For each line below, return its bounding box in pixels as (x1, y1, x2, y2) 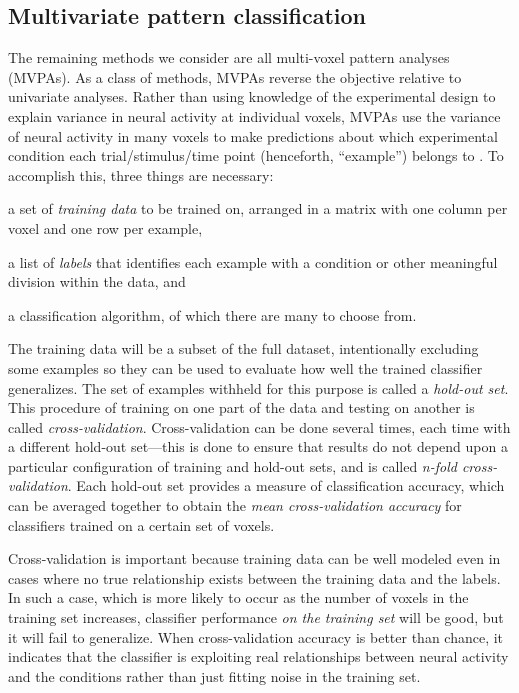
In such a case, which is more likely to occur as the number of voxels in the (8, 587, 469, 608)
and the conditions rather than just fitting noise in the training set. (8, 665, 421, 686)
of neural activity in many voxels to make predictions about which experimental (8, 125, 498, 146)
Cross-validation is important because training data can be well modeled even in (8, 548, 501, 569)
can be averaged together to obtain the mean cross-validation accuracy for (8, 495, 462, 516)
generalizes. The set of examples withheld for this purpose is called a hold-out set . (8, 377, 509, 398)
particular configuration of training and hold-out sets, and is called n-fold (8, 455, 457, 476)
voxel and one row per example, (8, 217, 203, 238)
